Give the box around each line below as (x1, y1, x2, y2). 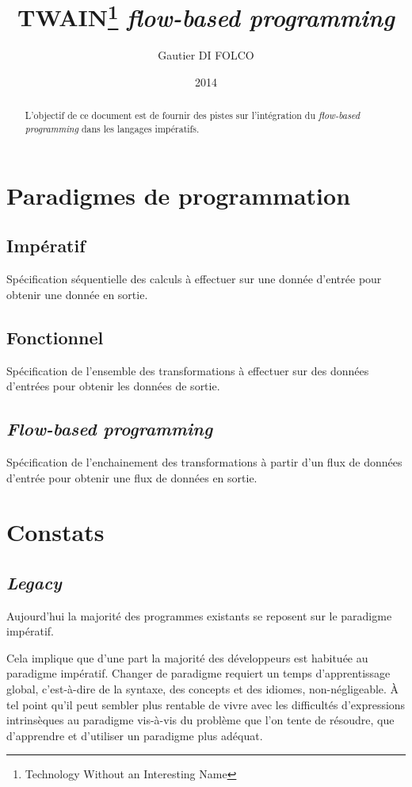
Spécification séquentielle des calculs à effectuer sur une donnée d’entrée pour (6, 271, 382, 287)
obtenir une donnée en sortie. (6, 286, 148, 302)
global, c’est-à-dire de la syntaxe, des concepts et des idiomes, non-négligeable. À (6, 681, 399, 697)
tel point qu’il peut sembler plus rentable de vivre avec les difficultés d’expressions (6, 696, 406, 712)
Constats (6, 516, 105, 548)
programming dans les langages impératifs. (25, 122, 200, 136)
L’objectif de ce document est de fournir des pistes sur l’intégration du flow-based (25, 109, 360, 122)
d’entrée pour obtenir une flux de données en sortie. (6, 469, 257, 486)
